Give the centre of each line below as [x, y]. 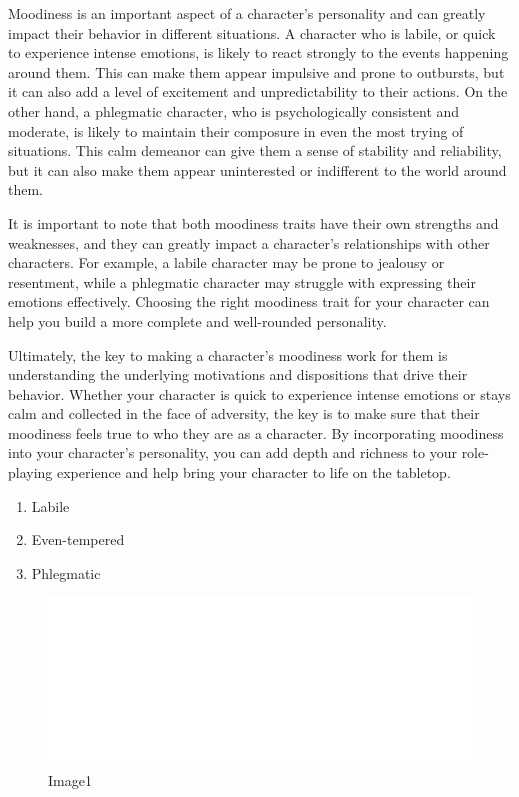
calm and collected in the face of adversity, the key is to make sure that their [244, 413]
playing [30, 472]
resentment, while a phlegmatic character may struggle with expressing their [242, 281]
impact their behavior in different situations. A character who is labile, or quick [252, 32]
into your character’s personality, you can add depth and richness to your [232, 452]
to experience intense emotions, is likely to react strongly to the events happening [258, 52]
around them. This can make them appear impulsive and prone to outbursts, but [256, 71]
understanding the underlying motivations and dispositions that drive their [238, 374]
